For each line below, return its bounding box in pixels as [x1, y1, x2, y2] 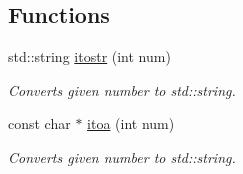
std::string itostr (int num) [8, 46, 171, 67]
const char [8, 113, 71, 134]
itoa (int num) [87, 113, 175, 134]
